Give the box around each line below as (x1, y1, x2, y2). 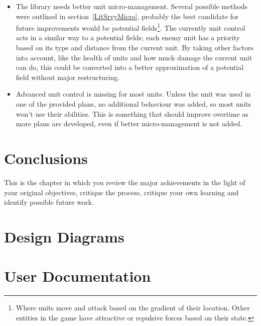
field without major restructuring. (16, 71, 120, 82)
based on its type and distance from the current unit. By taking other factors (16, 42, 254, 53)
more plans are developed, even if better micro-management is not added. (16, 118, 242, 129)
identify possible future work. (4, 197, 94, 207)
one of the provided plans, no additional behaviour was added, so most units (16, 99, 251, 109)
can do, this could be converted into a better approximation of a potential (16, 62, 244, 72)
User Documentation (4, 266, 151, 286)
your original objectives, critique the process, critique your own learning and (4, 187, 239, 197)
